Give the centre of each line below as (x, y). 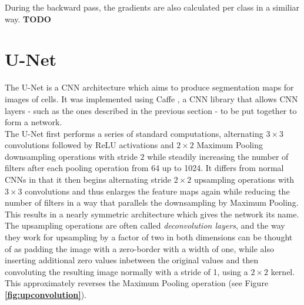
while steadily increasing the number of (218, 156)
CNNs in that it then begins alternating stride (88, 180)
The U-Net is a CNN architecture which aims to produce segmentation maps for (149, 87)
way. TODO (28, 19)
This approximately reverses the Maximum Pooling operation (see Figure (137, 283)
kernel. (283, 271)
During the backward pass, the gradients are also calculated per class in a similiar (152, 7)
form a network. (34, 122)
